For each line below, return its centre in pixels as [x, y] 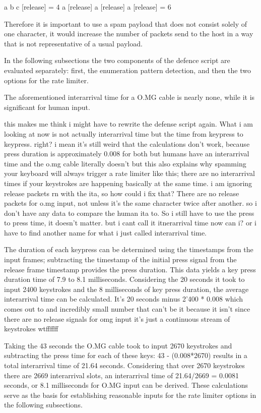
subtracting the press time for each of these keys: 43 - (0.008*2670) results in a [126, 355]
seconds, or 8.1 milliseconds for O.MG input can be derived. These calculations [126, 385]
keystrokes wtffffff [31, 329]
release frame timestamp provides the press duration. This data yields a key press [130, 269]
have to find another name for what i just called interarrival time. [106, 232]
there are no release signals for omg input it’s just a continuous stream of [117, 318]
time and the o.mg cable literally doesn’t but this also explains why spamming [125, 163]
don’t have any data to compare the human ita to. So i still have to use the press [129, 213]
